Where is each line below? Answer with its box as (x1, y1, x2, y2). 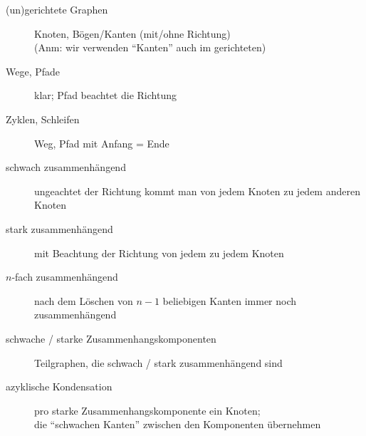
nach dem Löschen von (34, 293, 133, 308)
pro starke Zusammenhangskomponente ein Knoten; (34, 403, 261, 417)
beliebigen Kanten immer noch (162, 293, 297, 308)
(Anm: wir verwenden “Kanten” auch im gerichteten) (34, 40, 266, 55)
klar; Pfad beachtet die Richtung (34, 88, 177, 103)
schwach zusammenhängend (6, 160, 126, 175)
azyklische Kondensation (6, 379, 113, 394)
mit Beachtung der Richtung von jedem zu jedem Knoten (34, 245, 284, 260)
